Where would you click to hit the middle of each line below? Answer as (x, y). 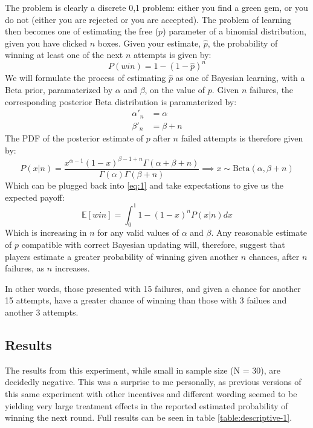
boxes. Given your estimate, (149, 43)
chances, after (274, 256)
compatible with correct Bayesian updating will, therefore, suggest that (153, 245)
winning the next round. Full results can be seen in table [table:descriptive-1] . (149, 417)
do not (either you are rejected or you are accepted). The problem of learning (148, 19)
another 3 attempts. (42, 312)
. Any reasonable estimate (259, 232)
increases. (72, 268)
